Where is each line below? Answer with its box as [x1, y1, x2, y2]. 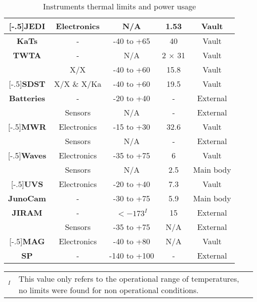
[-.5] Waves [8, 150, 46, 161]
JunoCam [8, 192, 46, 204]
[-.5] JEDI [9, 20, 45, 32]
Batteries [9, 92, 45, 104]
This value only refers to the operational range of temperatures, [18, 273, 239, 284]
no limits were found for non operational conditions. [18, 284, 199, 296]
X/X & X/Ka [54, 78, 102, 89]
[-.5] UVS [11, 178, 43, 189]
